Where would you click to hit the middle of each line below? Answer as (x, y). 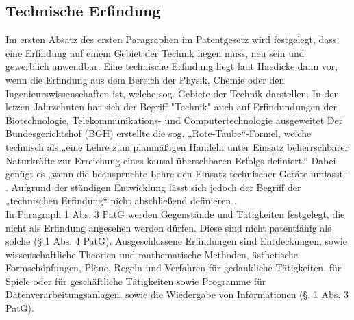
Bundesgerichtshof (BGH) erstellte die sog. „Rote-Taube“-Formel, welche (159, 133)
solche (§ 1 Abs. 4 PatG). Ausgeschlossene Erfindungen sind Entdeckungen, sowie (176, 241)
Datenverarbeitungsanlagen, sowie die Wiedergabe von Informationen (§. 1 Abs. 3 (177, 294)
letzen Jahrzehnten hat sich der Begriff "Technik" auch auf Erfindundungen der (171, 107)
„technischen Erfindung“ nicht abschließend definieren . (121, 200)
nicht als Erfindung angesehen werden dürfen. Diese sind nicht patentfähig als (168, 227)
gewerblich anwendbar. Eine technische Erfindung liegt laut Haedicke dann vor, (172, 66)
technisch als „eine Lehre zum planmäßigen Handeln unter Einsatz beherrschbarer (177, 146)
